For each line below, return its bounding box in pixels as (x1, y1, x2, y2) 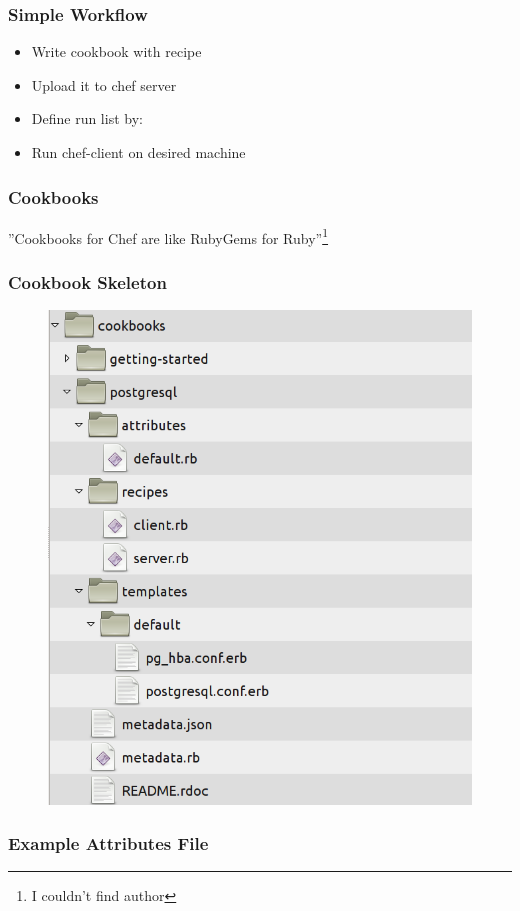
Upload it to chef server (31, 74, 177, 95)
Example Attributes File (8, 831, 209, 856)
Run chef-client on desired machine (31, 142, 246, 162)
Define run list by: (31, 108, 143, 129)
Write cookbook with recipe (31, 41, 202, 62)
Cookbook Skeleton (8, 269, 167, 294)
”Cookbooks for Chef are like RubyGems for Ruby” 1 (8, 224, 329, 248)
